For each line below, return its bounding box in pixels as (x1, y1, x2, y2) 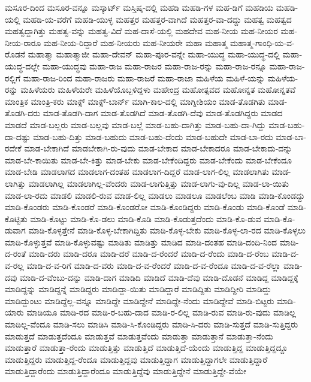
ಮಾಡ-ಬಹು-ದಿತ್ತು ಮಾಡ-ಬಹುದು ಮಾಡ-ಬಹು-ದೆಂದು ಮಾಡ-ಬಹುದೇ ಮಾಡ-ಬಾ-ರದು (33, 130, 273, 143)
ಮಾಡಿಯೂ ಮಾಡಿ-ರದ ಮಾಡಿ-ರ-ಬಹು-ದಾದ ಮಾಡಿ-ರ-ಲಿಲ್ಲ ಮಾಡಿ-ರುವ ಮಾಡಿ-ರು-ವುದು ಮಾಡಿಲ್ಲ (26, 306, 296, 319)
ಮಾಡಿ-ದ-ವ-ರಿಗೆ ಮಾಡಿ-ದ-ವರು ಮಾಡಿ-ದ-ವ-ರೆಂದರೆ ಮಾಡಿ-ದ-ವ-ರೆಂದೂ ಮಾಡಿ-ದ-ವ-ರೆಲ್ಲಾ (26, 259, 281, 272)
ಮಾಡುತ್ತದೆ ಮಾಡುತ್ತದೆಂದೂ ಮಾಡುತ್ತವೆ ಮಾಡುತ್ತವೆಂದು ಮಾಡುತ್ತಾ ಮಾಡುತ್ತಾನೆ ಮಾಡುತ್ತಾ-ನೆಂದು (5, 329, 273, 342)
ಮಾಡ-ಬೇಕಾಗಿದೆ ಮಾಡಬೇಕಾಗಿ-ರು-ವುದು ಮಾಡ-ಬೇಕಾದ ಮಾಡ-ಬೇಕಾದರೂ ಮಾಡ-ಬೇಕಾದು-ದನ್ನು (24, 142, 292, 154)
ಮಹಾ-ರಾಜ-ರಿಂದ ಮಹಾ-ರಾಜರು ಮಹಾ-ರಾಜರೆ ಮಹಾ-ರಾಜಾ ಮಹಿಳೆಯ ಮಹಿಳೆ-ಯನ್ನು (23, 71, 265, 84)
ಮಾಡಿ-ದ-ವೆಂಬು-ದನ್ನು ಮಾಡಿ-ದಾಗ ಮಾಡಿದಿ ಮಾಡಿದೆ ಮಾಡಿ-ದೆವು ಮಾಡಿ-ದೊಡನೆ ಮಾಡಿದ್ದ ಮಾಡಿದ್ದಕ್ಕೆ (20, 271, 298, 283)
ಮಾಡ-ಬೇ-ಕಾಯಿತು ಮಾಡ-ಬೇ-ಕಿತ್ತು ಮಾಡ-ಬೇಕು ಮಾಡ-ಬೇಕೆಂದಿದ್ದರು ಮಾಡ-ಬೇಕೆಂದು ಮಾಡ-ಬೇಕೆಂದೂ (5, 153, 292, 166)
